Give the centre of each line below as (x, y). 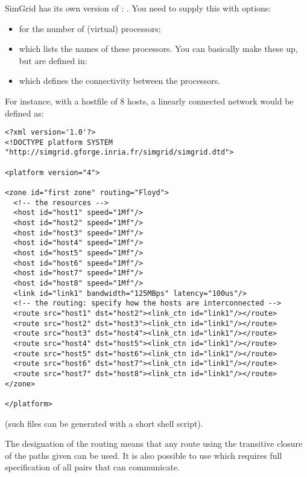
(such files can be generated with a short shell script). (104, 423)
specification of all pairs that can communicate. (92, 467)
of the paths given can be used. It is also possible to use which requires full (144, 455)
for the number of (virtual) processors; (90, 28)
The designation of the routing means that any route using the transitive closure (154, 443)
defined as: (24, 113)
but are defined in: (53, 60)
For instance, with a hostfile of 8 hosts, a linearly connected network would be (149, 101)
